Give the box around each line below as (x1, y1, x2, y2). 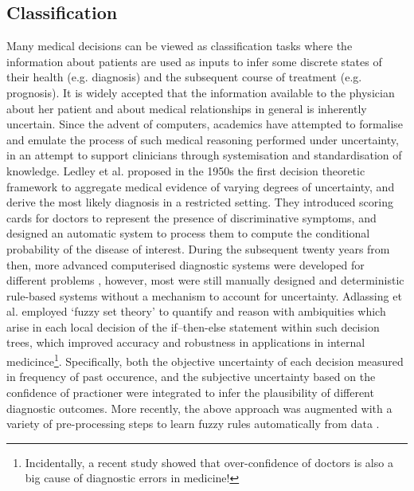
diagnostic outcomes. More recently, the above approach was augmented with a (6, 399, 393, 416)
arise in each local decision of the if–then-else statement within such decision (6, 318, 380, 335)
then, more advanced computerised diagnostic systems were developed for (6, 256, 365, 273)
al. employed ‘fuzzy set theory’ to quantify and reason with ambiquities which (6, 303, 386, 320)
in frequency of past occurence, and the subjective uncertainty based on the (6, 368, 376, 385)
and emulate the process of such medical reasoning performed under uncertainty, (6, 131, 399, 147)
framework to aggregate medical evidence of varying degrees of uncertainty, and (6, 178, 395, 194)
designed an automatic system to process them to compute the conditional (6, 225, 370, 242)
